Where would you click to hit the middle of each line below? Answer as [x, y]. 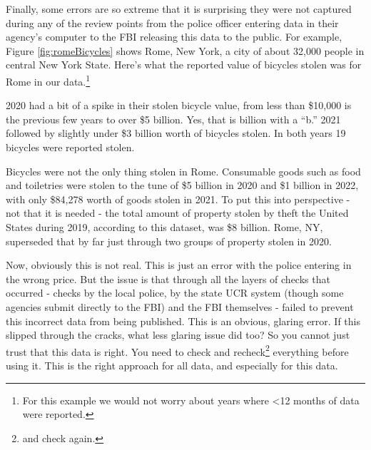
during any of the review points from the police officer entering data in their [172, 22]
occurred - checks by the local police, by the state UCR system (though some [175, 293]
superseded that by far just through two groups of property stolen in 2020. [169, 241]
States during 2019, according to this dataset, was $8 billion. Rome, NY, [164, 226]
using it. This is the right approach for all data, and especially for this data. [172, 365]
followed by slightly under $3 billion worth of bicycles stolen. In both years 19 [176, 133]
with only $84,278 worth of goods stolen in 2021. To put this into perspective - [178, 199]
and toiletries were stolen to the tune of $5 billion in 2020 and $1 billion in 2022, [182, 185]
